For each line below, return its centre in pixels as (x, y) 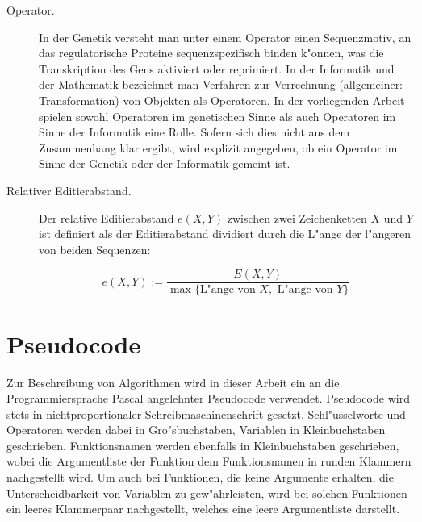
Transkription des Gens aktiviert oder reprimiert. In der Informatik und (217, 68)
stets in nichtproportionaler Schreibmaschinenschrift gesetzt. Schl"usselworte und (206, 413)
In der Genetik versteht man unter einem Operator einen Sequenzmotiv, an (225, 37)
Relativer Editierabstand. (69, 190)
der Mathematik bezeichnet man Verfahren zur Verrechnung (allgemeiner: (221, 84)
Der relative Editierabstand (107, 217)
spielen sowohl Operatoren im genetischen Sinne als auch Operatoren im (217, 116)
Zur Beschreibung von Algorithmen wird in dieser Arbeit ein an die (173, 382)
